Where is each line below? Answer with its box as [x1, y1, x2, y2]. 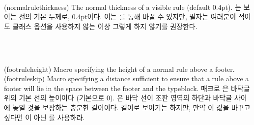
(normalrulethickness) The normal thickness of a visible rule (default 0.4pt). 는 [4, 1, 241, 12]
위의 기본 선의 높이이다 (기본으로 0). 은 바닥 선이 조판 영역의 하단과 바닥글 [4, 93, 232, 103]
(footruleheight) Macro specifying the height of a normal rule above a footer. [4, 63, 235, 74]
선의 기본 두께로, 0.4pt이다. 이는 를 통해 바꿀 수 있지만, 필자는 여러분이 [19, 11, 236, 22]
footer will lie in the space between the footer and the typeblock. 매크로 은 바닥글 [4, 83, 250, 93]
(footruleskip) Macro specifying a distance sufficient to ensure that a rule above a [4, 73, 249, 84]
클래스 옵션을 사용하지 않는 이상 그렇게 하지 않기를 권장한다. [12, 21, 198, 31]
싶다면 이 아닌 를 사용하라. [4, 112, 85, 122]
